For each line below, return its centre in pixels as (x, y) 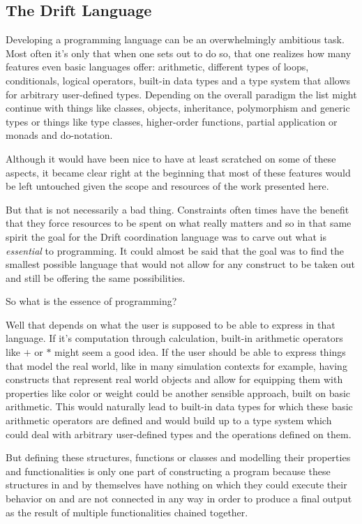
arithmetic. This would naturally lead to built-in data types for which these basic (179, 406)
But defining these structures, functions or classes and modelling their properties (178, 457)
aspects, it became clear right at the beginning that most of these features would (178, 172)
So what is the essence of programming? (91, 301)
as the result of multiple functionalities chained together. (127, 512)
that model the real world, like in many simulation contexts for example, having (176, 365)
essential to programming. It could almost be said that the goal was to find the (175, 250)
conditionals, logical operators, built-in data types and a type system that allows (178, 80)
